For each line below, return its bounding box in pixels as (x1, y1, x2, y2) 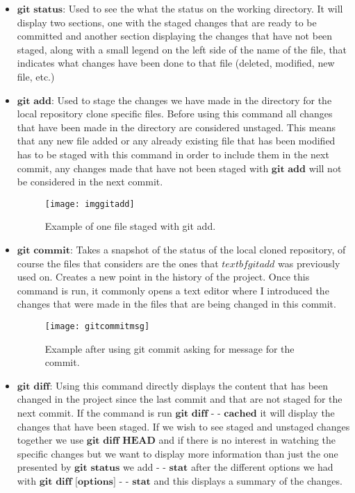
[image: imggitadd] (44, 199, 135, 209)
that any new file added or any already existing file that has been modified (17, 133, 336, 148)
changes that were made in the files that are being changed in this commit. (17, 296, 336, 311)
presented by (17, 460, 72, 474)
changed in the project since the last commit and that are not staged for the (17, 392, 342, 406)
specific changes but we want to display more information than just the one (17, 446, 338, 460)
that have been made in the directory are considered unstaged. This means (17, 119, 336, 134)
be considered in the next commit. (17, 174, 163, 189)
